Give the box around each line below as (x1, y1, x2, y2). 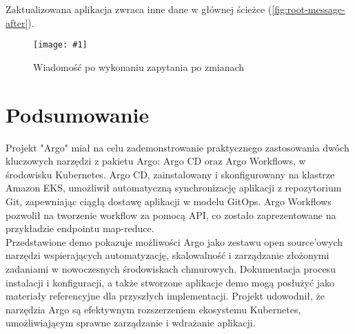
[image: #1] (33, 40, 88, 50)
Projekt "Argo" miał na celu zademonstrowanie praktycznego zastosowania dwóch (6, 140, 349, 154)
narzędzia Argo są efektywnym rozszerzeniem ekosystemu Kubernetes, (6, 302, 301, 316)
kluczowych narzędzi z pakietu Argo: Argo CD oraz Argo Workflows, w (6, 154, 306, 168)
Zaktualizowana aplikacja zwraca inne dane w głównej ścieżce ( (6, 2, 272, 16)
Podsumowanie (6, 100, 150, 128)
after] (6, 15, 28, 30)
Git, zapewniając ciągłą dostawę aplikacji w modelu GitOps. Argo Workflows (6, 194, 332, 208)
